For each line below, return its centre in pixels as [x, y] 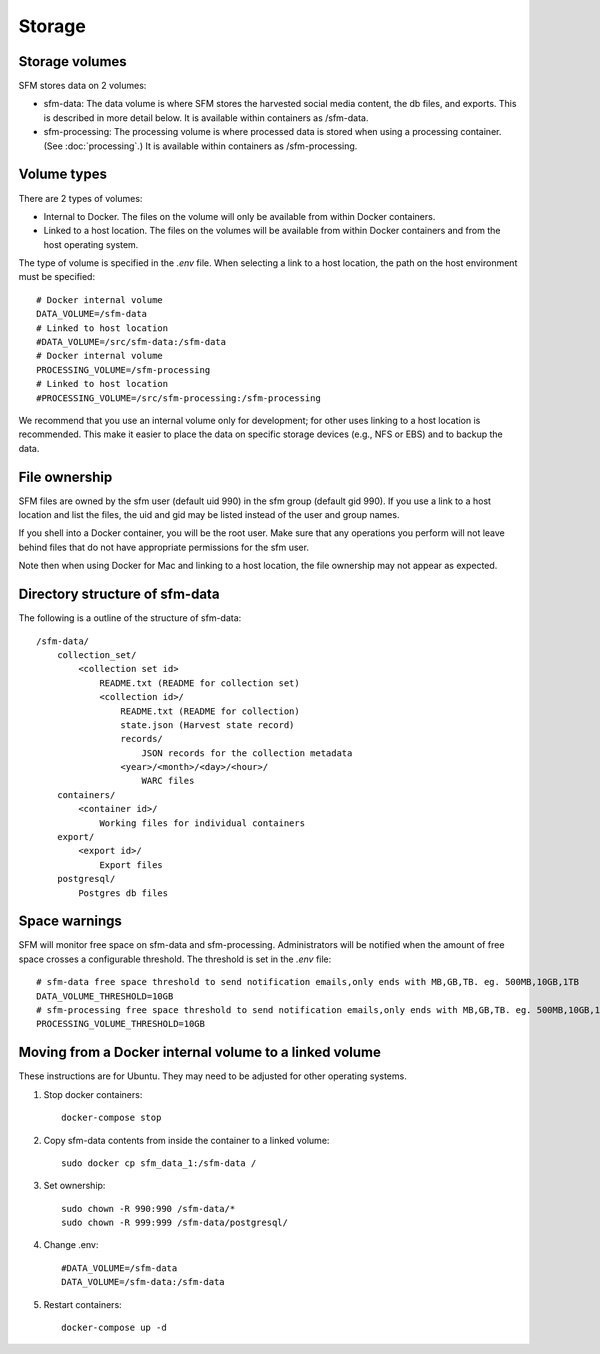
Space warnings [70, 921]
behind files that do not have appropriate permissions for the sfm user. [164, 547]
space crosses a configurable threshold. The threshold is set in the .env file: [175, 959]
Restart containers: [82, 1304]
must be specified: [56, 277]
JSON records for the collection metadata [247, 753]
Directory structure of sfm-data [119, 594]
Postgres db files [123, 893]
